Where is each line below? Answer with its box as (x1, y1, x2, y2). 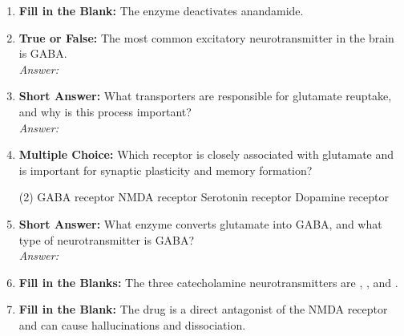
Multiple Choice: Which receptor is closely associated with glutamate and (18, 146, 394, 163)
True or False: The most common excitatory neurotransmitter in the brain (18, 29, 394, 46)
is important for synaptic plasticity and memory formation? (18, 161, 313, 178)
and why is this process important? (18, 103, 192, 119)
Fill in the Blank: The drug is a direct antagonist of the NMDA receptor (18, 301, 388, 318)
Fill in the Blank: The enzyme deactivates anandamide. (18, 2, 304, 18)
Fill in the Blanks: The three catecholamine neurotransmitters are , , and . (18, 273, 398, 290)
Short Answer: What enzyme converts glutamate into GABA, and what (18, 215, 382, 232)
